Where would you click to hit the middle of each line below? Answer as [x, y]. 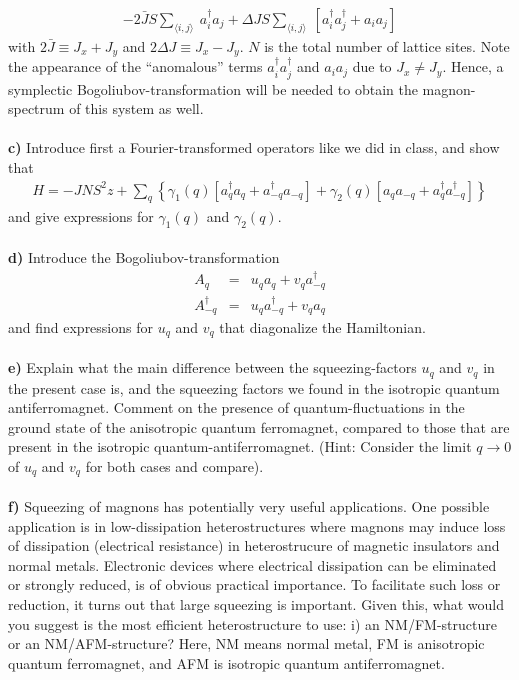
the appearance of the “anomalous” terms [135, 66]
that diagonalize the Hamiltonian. [322, 327]
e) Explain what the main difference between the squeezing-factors [212, 367]
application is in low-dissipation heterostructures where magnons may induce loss [257, 525]
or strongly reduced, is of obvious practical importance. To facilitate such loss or [254, 584]
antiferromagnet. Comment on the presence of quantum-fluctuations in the [236, 407]
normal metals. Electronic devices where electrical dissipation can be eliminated [252, 564]
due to [372, 66]
